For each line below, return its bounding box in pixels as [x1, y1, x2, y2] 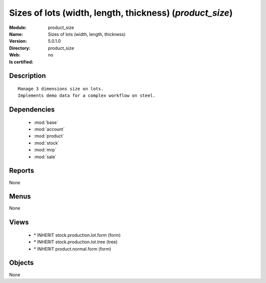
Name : [9, 31, 23, 37]
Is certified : [9, 59, 33, 65]
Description [9, 72, 46, 80]
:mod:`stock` [33, 140, 60, 146]
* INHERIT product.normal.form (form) [33, 246, 111, 252]
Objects [9, 258, 34, 267]
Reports [9, 167, 34, 175]
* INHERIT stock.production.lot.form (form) [33, 232, 121, 238]
